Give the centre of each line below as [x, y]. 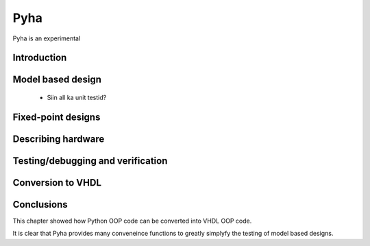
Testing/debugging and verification [90, 161]
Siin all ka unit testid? [77, 97]
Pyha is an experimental [47, 38]
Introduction [40, 58]
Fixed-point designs [57, 117]
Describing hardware [59, 139]
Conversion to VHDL [57, 183]
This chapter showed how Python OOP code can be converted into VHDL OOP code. [132, 221]
